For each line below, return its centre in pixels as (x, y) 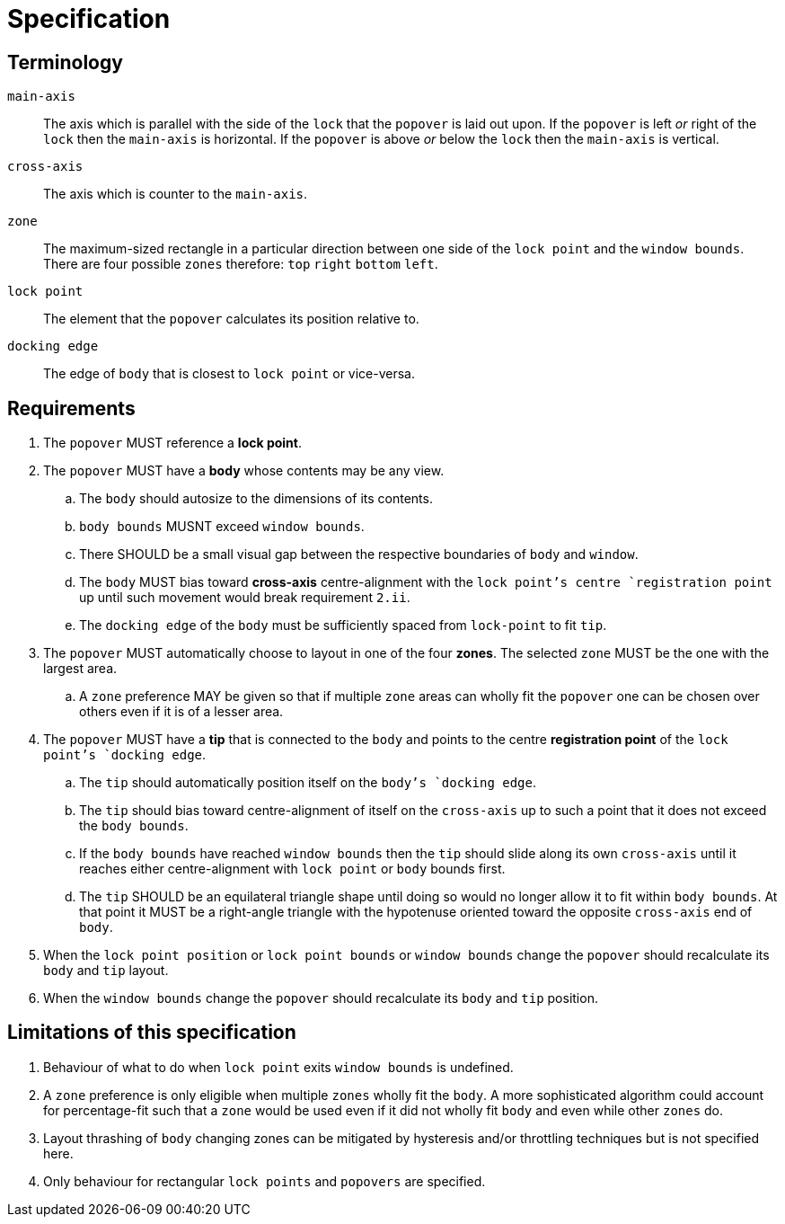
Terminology (65, 62)
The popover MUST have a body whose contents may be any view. (244, 471)
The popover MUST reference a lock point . (172, 443)
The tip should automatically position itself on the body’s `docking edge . (308, 783)
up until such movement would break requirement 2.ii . (245, 598)
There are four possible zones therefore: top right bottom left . (241, 264)
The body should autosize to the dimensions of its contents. (256, 499)
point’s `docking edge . (125, 755)
